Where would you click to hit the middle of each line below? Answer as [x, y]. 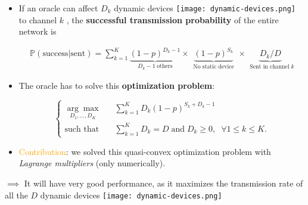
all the [16, 195]
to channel [38, 19]
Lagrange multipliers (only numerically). [92, 163]
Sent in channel [270, 67]
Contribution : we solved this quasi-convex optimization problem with [145, 151]
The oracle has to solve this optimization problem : [117, 86]
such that [82, 129]
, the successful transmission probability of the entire [172, 19]
